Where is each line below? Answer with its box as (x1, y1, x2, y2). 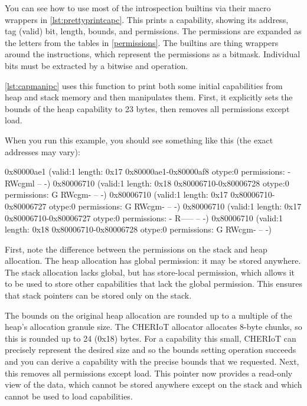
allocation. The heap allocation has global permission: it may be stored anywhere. (5, 254, 301, 267)
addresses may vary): (5, 145, 80, 158)
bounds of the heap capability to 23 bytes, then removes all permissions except (5, 102, 290, 114)
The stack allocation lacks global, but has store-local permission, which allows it (5, 266, 295, 278)
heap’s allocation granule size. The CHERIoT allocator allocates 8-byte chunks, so (5, 320, 302, 333)
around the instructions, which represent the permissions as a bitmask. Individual (5, 48, 301, 60)
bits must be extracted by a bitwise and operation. (5, 59, 188, 71)
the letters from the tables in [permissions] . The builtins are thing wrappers (5, 36, 279, 48)
